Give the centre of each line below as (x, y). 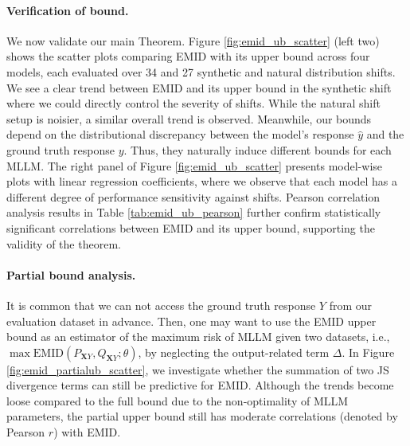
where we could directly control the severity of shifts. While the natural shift (193, 103)
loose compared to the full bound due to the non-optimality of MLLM (178, 400)
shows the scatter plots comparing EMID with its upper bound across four (188, 56)
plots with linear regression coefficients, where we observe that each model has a (202, 181)
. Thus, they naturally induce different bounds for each (258, 149)
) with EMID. (87, 432)
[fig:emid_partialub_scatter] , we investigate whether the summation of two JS (198, 369)
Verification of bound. (68, 10)
